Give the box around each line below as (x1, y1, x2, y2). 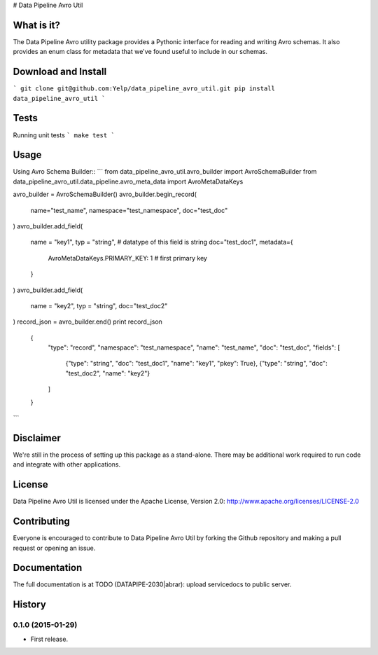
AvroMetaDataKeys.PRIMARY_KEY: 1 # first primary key (48, 254, 208, 262)
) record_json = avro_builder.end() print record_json (13, 317, 162, 326)
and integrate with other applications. (13, 460, 121, 469)
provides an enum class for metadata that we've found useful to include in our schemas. (13, 48, 267, 56)
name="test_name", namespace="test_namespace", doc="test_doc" (30, 206, 228, 214)
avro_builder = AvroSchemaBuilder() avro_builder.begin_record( (13, 190, 197, 199)
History (13, 599, 47, 611)
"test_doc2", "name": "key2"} (65, 368, 150, 378)
